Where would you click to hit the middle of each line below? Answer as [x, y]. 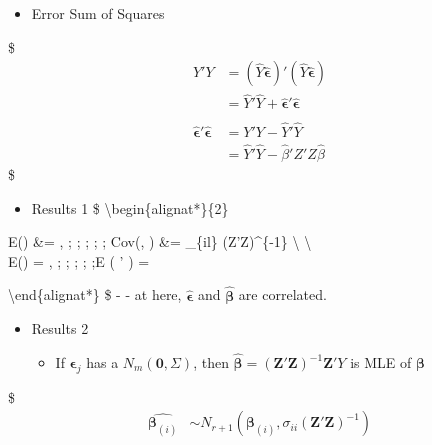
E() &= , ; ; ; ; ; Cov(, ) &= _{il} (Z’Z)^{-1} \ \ [160, 241]
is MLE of [381, 362]
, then [211, 362]
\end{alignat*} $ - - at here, [95, 294]
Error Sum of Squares [98, 13]
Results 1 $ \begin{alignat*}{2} [130, 207]
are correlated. [282, 294]
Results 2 [60, 328]
